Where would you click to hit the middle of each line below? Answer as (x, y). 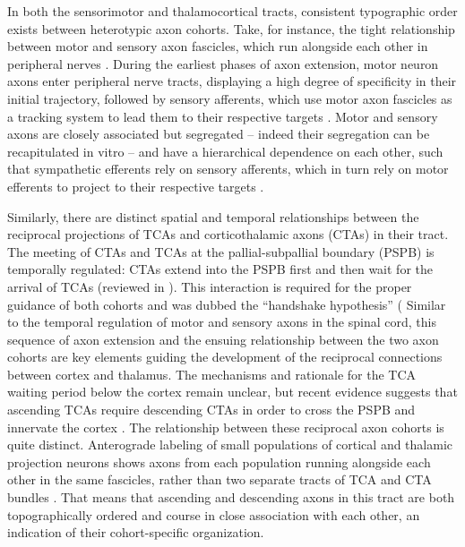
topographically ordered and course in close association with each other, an (214, 514)
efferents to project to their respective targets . (136, 186)
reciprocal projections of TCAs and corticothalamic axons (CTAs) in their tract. (228, 234)
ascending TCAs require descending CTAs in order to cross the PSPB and (211, 410)
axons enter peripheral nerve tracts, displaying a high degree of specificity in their (232, 81)
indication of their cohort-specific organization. (136, 532)
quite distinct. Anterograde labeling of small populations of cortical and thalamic (230, 444)
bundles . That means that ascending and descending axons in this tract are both (231, 497)
